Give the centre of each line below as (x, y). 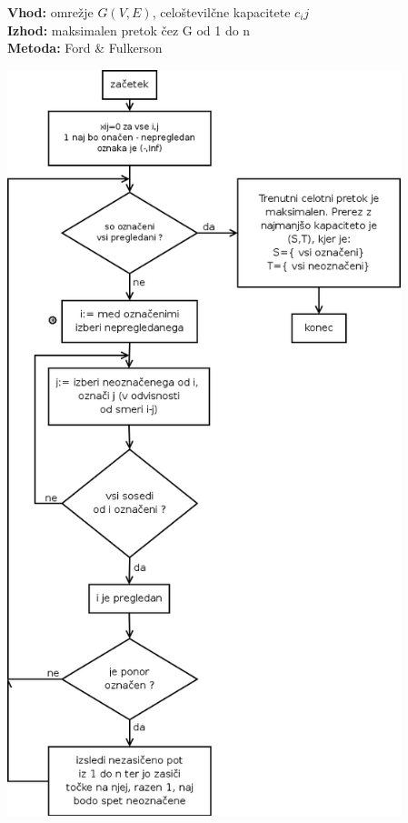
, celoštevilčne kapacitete (221, 12)
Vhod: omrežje (50, 12)
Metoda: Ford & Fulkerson (85, 48)
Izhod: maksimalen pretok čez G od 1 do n (129, 30)
